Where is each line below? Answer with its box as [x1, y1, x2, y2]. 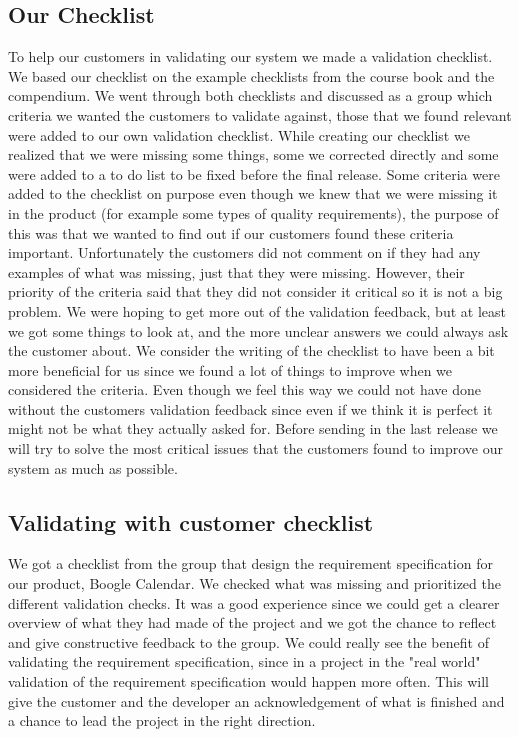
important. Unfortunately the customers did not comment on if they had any [8, 242, 481, 263]
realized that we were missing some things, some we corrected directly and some [8, 144, 499, 165]
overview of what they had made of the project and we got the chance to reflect [8, 612, 497, 633]
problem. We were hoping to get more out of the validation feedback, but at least [8, 300, 506, 321]
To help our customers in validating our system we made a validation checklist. [8, 46, 493, 67]
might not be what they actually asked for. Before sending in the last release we [8, 418, 498, 439]
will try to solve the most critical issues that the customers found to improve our [8, 438, 503, 459]
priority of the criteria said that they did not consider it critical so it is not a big [8, 281, 503, 302]
